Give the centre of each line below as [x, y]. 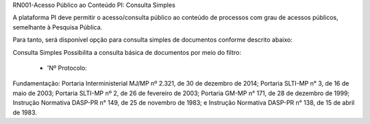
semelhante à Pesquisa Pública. [58, 27]
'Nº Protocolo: [67, 68]
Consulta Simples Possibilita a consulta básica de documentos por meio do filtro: [127, 52]
